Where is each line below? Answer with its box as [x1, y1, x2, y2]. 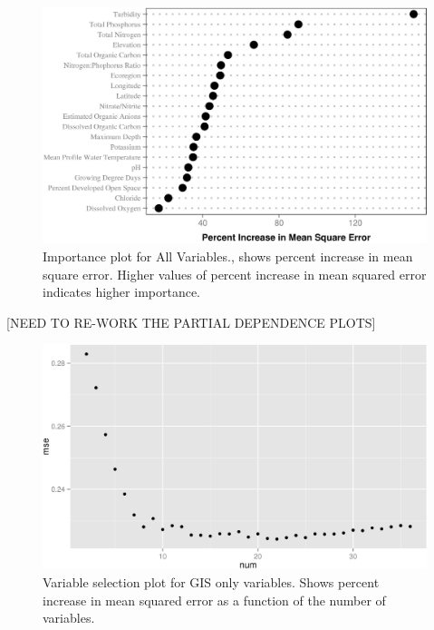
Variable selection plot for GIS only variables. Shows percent [43, 573, 380, 592]
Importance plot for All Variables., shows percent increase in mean [43, 247, 413, 266]
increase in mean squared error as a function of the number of [43, 590, 386, 609]
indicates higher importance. [43, 282, 201, 301]
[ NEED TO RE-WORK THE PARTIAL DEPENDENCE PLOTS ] [6, 312, 376, 331]
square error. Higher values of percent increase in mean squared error [43, 264, 427, 283]
